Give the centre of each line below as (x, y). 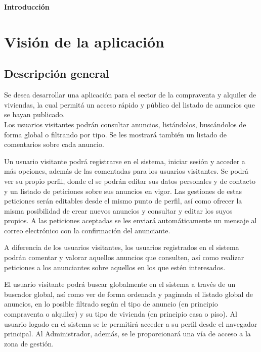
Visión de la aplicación (84, 41)
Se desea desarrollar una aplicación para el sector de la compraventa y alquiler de (130, 95)
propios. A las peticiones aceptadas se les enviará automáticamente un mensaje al (130, 220)
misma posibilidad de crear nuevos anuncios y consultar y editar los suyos (118, 210)
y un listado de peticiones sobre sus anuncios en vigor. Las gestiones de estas (123, 191)
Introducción (27, 7)
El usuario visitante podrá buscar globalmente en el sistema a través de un (120, 284)
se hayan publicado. (35, 114)
